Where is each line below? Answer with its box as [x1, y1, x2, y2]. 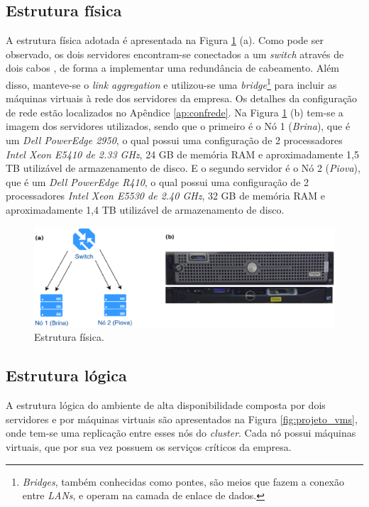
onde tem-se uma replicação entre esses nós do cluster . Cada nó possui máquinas [6, 425, 356, 440]
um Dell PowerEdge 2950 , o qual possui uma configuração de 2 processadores [6, 133, 343, 148]
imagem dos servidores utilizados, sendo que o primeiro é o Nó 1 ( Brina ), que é [6, 119, 351, 133]
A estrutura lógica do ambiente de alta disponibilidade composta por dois [6, 398, 326, 413]
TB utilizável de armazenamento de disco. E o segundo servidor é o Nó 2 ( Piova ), [6, 160, 360, 175]
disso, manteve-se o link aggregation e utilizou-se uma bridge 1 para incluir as [6, 75, 337, 92]
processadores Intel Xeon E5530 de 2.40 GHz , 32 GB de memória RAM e [6, 188, 325, 203]
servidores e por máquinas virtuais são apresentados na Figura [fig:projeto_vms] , [6, 411, 358, 426]
